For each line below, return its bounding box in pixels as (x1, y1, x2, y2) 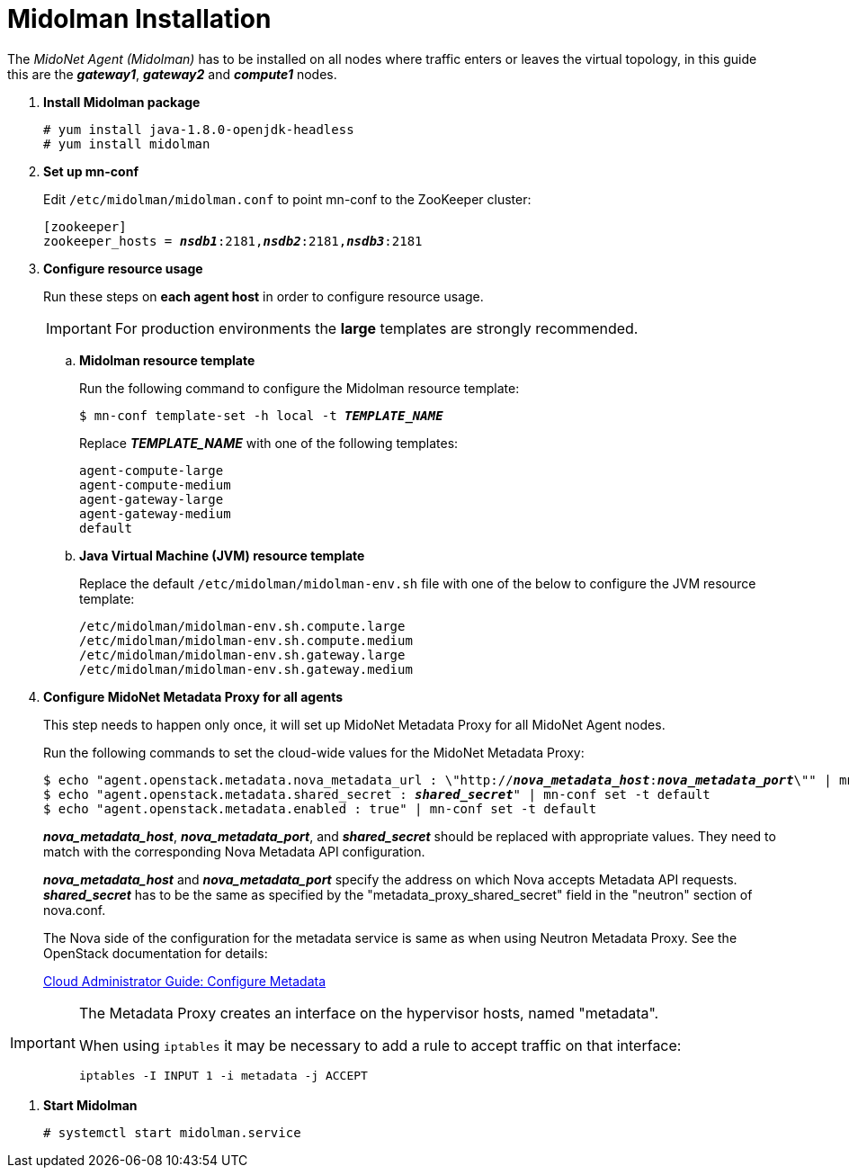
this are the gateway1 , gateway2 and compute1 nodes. (7, 66, 337, 82)
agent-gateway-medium (79, 506, 231, 521)
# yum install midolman (43, 136, 210, 151)
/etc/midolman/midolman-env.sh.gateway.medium (79, 661, 413, 677)
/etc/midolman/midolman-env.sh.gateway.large (79, 647, 406, 662)
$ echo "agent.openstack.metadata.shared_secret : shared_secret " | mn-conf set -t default (43, 786, 710, 802)
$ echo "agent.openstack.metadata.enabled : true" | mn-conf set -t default (43, 801, 597, 816)
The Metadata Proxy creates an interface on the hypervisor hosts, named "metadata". (78, 1003, 659, 1022)
